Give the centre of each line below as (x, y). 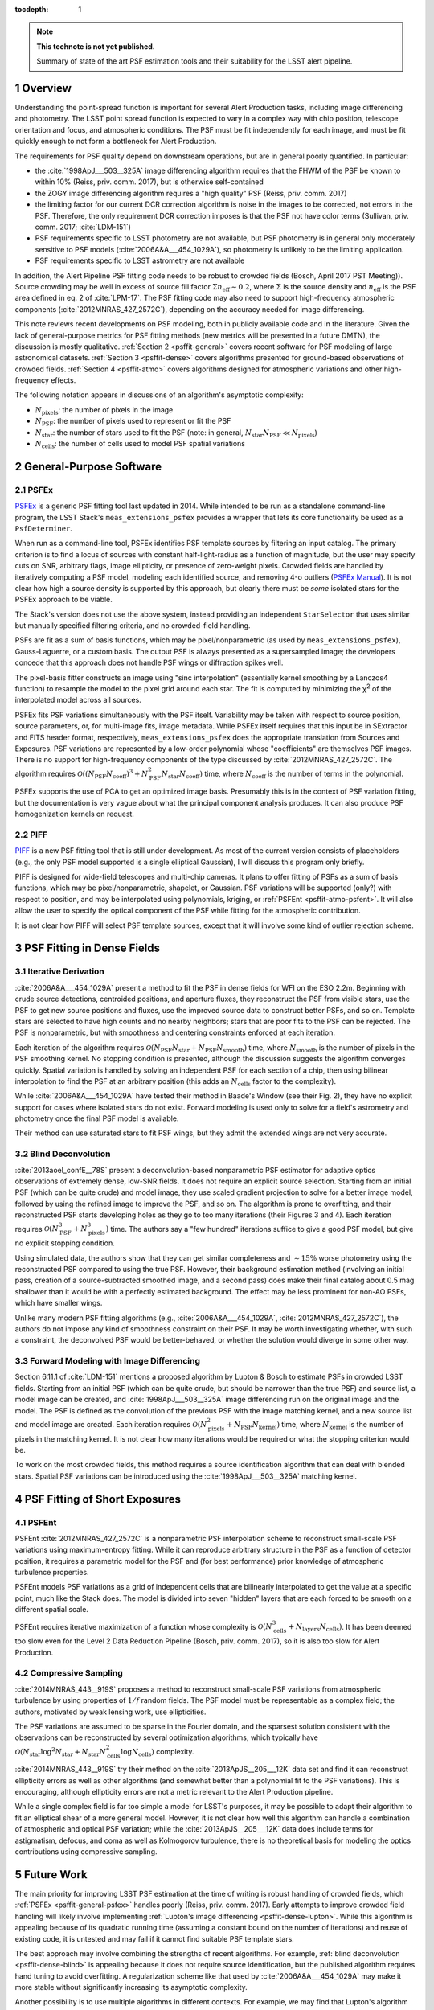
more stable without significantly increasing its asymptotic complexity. (131, 1987)
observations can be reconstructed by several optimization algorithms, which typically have (167, 1737)
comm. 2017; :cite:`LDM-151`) (83, 227)
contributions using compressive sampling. (86, 1852)
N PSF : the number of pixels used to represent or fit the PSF (133, 422)
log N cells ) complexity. (158, 1752)
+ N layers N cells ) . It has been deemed (350, 1628)
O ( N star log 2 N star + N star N (60, 1752)
